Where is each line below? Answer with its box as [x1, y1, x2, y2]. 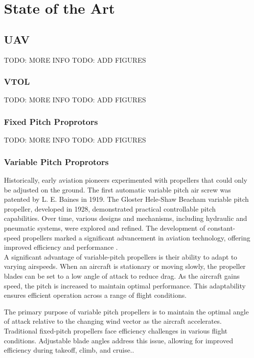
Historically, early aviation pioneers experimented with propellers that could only [4, 175, 248, 185]
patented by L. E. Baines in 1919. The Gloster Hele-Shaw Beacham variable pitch [4, 194, 249, 204]
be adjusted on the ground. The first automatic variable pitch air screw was [4, 184, 231, 194]
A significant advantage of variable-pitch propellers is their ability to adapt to [4, 251, 237, 262]
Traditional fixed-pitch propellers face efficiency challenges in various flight [4, 325, 228, 335]
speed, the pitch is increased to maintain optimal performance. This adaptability [4, 280, 246, 290]
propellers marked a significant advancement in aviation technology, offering [23, 232, 251, 242]
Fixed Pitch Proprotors [4, 115, 98, 127]
